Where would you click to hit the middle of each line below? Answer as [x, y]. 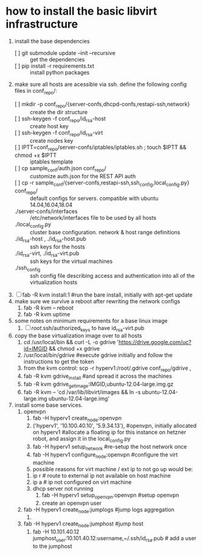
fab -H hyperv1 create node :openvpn [77, 418]
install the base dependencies [52, 41]
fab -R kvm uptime [47, 314]
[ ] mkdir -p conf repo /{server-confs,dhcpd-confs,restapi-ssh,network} [102, 105]
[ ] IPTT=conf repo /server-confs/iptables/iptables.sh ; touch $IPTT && [100, 148]
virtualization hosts [53, 282]
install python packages [60, 72]
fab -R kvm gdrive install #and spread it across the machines [98, 377]
